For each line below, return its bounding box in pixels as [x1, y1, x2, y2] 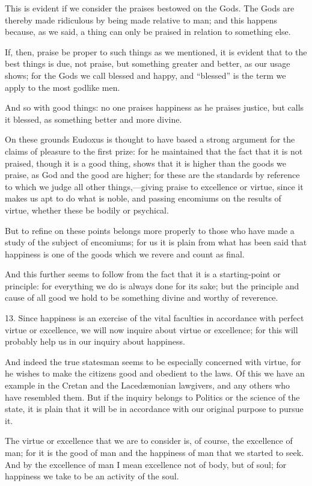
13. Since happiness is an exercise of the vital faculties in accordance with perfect [5, 312, 304, 324]
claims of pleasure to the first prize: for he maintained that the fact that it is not [5, 144, 303, 157]
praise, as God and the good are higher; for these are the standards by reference [5, 168, 300, 181]
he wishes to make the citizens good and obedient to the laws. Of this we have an [5, 367, 305, 380]
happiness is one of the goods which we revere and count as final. [5, 247, 245, 260]
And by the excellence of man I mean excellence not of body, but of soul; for [5, 458, 287, 470]
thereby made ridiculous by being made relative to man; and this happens [5, 13, 278, 26]
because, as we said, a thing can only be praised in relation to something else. [5, 25, 291, 38]
